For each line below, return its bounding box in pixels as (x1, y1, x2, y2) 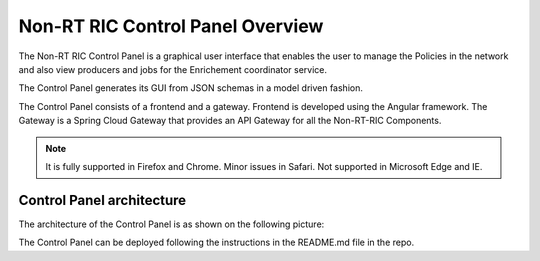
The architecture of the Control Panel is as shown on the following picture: (18, 218, 325, 230)
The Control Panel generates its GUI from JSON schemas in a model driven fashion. (18, 82, 364, 94)
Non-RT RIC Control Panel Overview (18, 15, 324, 37)
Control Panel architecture (18, 191, 187, 209)
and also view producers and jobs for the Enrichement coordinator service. (18, 63, 328, 75)
